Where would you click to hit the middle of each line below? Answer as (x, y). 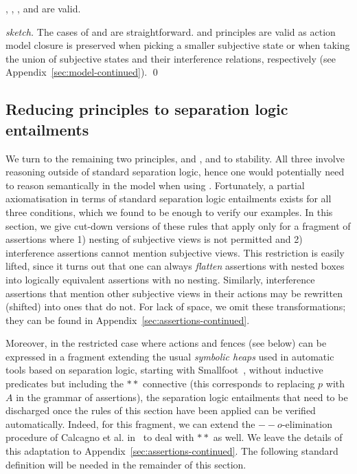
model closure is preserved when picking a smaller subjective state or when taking (178, 45)
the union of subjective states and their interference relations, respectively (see (171, 58)
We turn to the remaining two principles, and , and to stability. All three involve (175, 158)
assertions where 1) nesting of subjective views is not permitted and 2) (154, 239)
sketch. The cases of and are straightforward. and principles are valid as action (171, 31)
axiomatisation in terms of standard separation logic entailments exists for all (169, 198)
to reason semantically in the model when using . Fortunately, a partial (155, 185)
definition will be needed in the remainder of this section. (126, 464)
